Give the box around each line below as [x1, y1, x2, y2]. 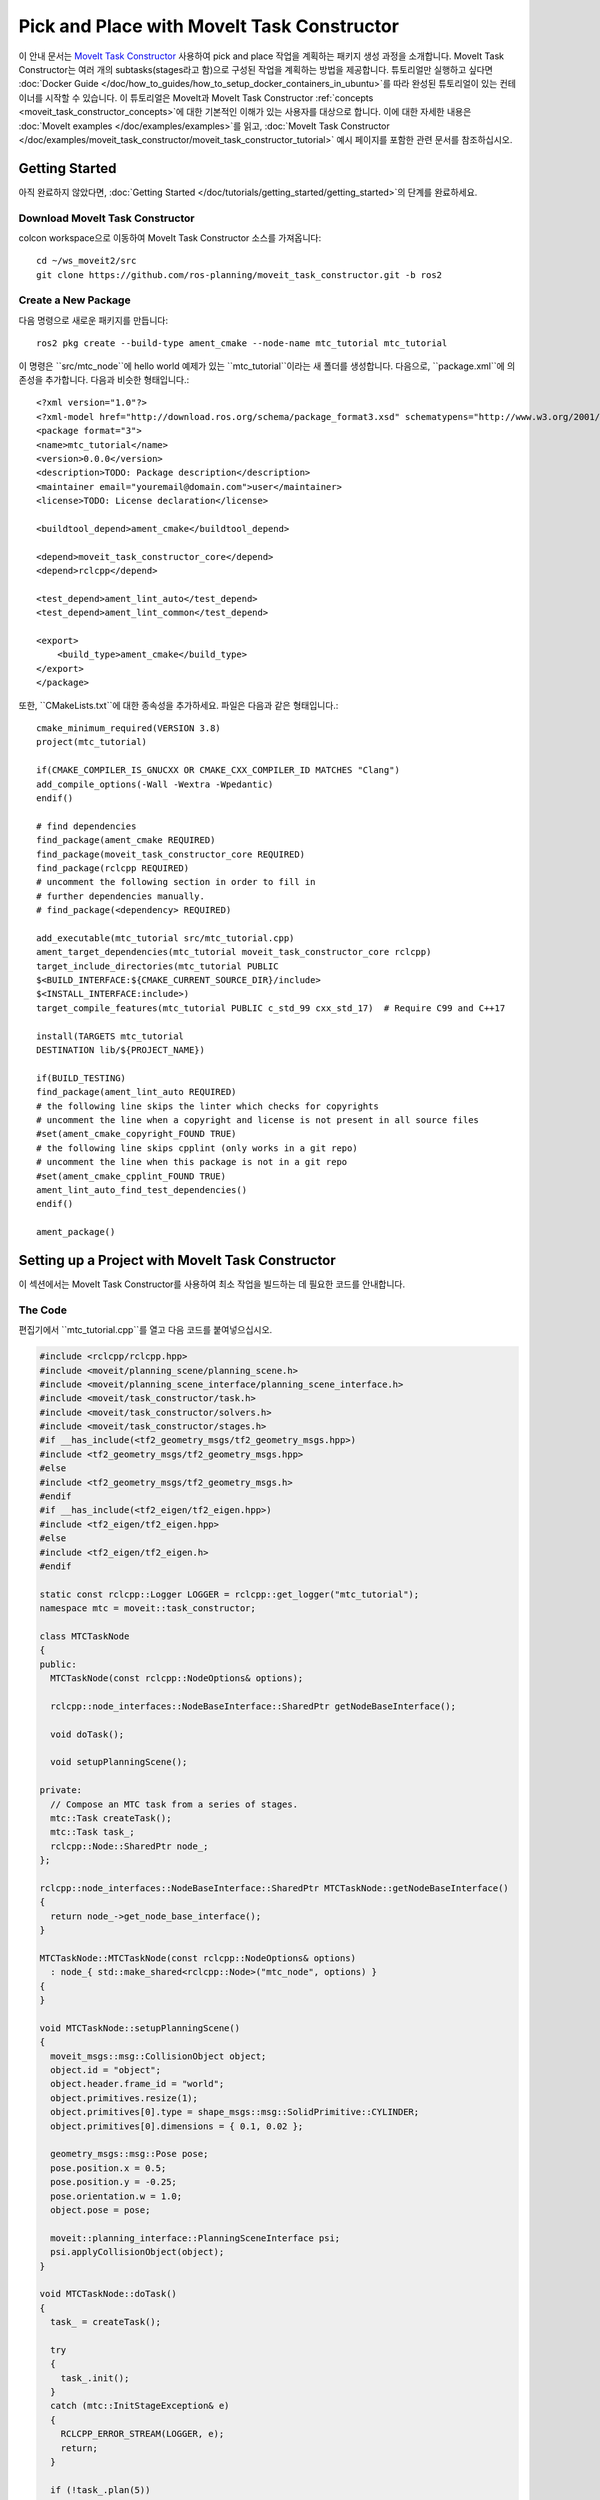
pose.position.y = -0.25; [50, 2176, 177, 2188]
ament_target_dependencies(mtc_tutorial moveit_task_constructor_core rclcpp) [36, 946, 432, 958]
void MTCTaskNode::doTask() [39, 2288, 177, 2300]
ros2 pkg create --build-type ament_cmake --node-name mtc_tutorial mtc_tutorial [36, 338, 448, 349]
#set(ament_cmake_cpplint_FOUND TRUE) [36, 1170, 227, 1182]
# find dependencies [36, 820, 137, 832]
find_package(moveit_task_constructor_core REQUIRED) [36, 848, 305, 860]
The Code [18, 1303, 67, 1317]
